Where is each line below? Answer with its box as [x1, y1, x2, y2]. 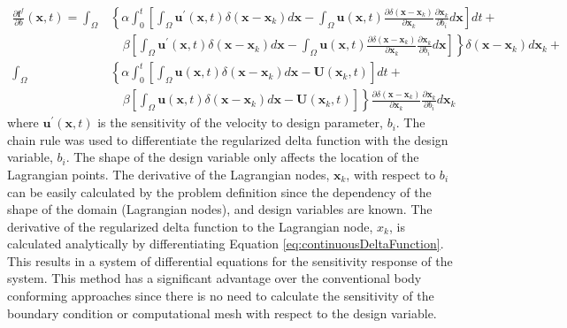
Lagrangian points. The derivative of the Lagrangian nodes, [7, 164, 330, 183]
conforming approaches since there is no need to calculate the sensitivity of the [7, 286, 434, 305]
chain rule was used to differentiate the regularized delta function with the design [7, 130, 448, 149]
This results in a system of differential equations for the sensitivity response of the [7, 251, 453, 270]
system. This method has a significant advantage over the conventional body [7, 269, 422, 287]
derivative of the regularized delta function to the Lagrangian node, [7, 217, 373, 235]
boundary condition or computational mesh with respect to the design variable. [7, 303, 437, 322]
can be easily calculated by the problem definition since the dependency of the [7, 182, 432, 201]
